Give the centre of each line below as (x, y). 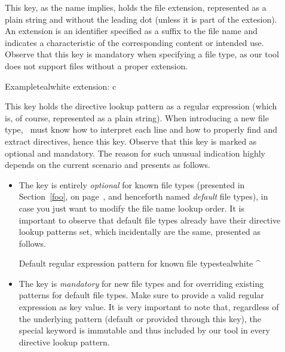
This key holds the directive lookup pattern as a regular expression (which (141, 106)
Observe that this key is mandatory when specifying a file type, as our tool (142, 54)
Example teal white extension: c (61, 86)
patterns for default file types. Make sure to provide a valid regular (141, 295)
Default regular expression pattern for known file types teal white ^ (140, 263)
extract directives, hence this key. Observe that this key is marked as (131, 141)
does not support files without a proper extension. (96, 65)
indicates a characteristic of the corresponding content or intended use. (134, 42)
